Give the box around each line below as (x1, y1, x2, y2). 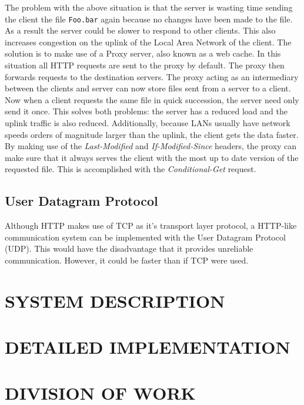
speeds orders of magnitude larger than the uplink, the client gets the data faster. (5, 128, 299, 140)
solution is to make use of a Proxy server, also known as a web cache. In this (5, 47, 281, 60)
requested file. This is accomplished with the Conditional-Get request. (5, 163, 256, 175)
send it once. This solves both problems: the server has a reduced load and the (5, 105, 288, 117)
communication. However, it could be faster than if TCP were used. (5, 253, 249, 266)
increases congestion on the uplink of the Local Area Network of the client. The (5, 35, 292, 48)
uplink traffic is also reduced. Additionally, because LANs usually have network (5, 117, 290, 129)
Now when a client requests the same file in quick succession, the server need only (5, 93, 299, 106)
